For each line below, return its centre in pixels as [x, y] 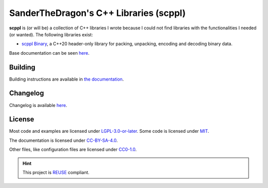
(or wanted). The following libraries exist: [51, 34]
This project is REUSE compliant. [56, 172]
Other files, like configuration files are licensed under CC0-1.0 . [73, 150]
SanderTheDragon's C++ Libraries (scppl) [98, 13]
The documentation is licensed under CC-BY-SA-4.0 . [64, 140]
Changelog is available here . [38, 105]
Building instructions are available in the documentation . [67, 79]
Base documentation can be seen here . [49, 53]
